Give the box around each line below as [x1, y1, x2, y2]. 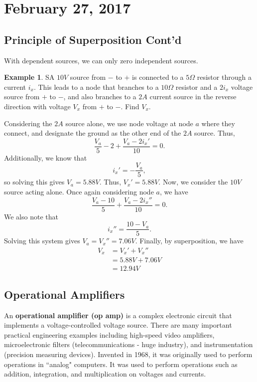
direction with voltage [4, 101, 71, 111]
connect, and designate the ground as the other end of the [4, 128, 181, 138]
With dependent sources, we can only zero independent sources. [4, 55, 198, 65]
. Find [121, 101, 139, 111]
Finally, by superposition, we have [139, 235, 244, 246]
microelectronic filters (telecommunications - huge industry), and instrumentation [4, 339, 253, 350]
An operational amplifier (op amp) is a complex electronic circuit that [4, 310, 232, 320]
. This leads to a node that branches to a [33, 81, 159, 92]
